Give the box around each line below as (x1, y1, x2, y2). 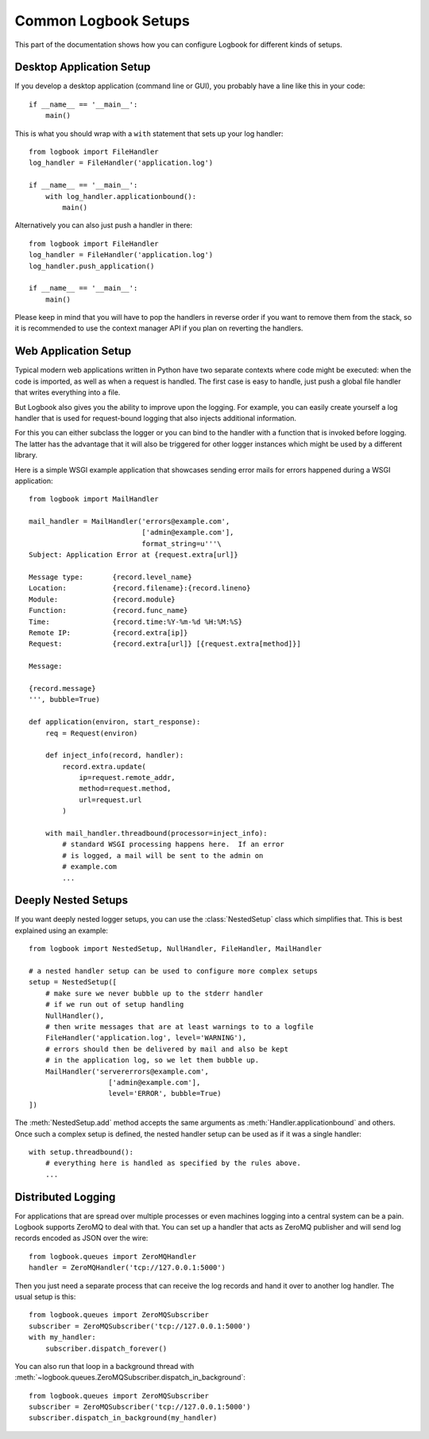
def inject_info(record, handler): (44, 751, 184, 760)
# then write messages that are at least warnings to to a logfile (44, 1023, 314, 1031)
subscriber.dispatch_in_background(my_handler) (29, 1414, 218, 1422)
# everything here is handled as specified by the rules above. (44, 1159, 301, 1168)
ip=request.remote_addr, (79, 773, 176, 782)
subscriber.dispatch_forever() (44, 1343, 168, 1353)
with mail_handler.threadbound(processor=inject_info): (44, 829, 268, 838)
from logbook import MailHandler (29, 494, 159, 504)
